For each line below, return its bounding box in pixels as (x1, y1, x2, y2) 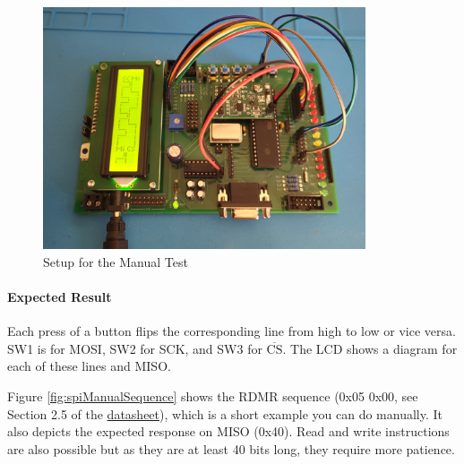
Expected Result (7, 288, 112, 306)
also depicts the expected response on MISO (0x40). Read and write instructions (7, 422, 450, 441)
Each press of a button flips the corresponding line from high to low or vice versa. (7, 322, 456, 340)
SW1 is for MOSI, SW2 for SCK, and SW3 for (7, 339, 262, 357)
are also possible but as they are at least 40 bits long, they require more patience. (7, 439, 455, 458)
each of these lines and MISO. (7, 357, 171, 375)
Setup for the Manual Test (43, 252, 188, 271)
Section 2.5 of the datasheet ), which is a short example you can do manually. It (7, 404, 443, 423)
